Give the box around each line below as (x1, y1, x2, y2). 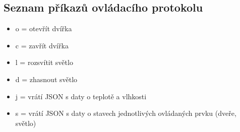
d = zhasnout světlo (15, 74, 78, 84)
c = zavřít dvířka (15, 40, 69, 50)
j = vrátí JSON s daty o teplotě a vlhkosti (15, 91, 147, 101)
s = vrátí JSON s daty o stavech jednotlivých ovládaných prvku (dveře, (15, 108, 236, 118)
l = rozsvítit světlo (15, 57, 73, 68)
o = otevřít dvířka (15, 23, 72, 34)
